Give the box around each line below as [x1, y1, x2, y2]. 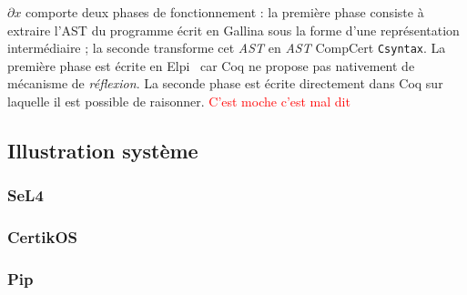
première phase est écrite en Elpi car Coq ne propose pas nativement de [7, 56, 415, 75]
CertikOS [7, 226, 78, 249]
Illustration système [7, 137, 198, 165]
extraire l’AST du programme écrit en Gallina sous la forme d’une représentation [7, 20, 460, 39]
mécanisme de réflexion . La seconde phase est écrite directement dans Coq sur [7, 74, 443, 93]
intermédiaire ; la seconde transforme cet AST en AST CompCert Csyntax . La [7, 38, 446, 57]
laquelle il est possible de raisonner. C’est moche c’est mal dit [7, 92, 350, 111]
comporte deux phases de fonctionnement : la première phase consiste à [25, 3, 424, 21]
